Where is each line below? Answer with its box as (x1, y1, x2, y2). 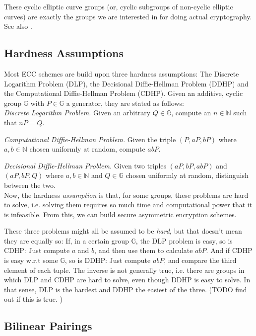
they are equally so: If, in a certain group (4, 235, 129, 246)
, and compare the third (164, 255, 237, 265)
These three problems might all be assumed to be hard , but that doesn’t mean (4, 226, 242, 236)
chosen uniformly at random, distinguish (126, 170, 249, 180)
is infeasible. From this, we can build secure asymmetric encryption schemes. (4, 209, 237, 219)
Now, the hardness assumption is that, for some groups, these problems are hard (4, 189, 249, 200)
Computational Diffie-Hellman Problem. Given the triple (4, 134, 176, 144)
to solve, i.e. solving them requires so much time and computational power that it (4, 199, 253, 210)
